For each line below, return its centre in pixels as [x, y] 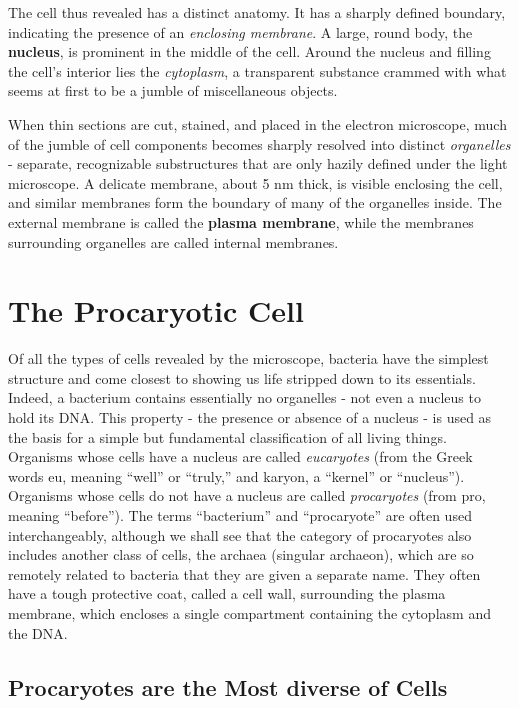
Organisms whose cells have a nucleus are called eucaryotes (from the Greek [240, 456]
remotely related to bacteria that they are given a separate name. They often [244, 573]
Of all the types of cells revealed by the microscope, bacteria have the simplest [248, 358]
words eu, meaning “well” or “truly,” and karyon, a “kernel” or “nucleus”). [236, 475]
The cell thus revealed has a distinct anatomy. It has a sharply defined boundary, [257, 12]
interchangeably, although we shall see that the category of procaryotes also [240, 534]
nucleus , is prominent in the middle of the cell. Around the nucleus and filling [249, 51]
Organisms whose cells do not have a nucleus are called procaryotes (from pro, [247, 495]
